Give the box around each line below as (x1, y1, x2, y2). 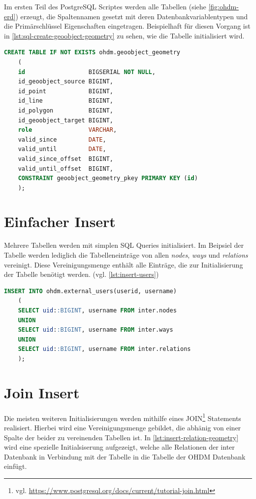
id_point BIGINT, (18, 87, 113, 95)
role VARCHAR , (18, 126, 117, 134)
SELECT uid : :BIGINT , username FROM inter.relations (18, 345, 191, 353)
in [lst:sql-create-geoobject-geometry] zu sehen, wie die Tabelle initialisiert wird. (4, 30, 245, 40)
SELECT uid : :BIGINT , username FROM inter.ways (18, 326, 173, 334)
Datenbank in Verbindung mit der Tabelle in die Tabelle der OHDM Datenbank (4, 451, 246, 461)
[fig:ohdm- (208, 1, 239, 11)
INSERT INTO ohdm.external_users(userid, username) (4, 287, 177, 295)
